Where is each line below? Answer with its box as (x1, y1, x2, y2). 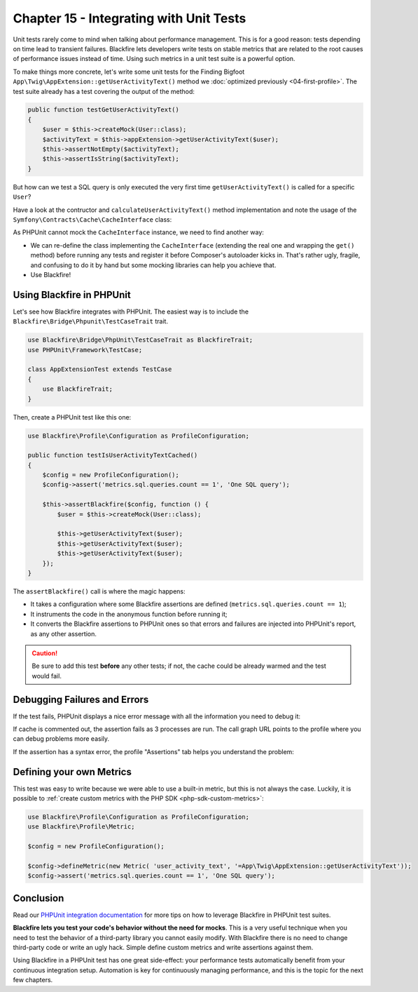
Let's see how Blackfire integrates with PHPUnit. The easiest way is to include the (13, 307, 249, 316)
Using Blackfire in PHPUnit (13, 288, 131, 301)
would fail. (32, 671, 62, 680)
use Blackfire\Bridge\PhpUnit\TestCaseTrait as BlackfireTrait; (27, 336, 253, 344)
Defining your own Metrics (13, 765, 132, 778)
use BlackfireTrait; (42, 385, 113, 393)
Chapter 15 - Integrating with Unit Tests (13, 11, 246, 26)
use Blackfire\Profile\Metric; (27, 823, 136, 831)
